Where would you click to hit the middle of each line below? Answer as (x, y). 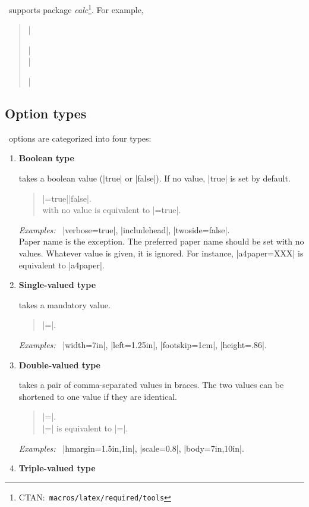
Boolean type (46, 158)
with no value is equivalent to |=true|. (112, 210)
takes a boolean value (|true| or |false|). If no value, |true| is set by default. (154, 178)
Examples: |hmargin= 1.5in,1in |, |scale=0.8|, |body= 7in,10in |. (131, 448)
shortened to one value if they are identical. (98, 396)
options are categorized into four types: (80, 138)
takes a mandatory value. (64, 304)
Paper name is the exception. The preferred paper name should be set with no (161, 241)
